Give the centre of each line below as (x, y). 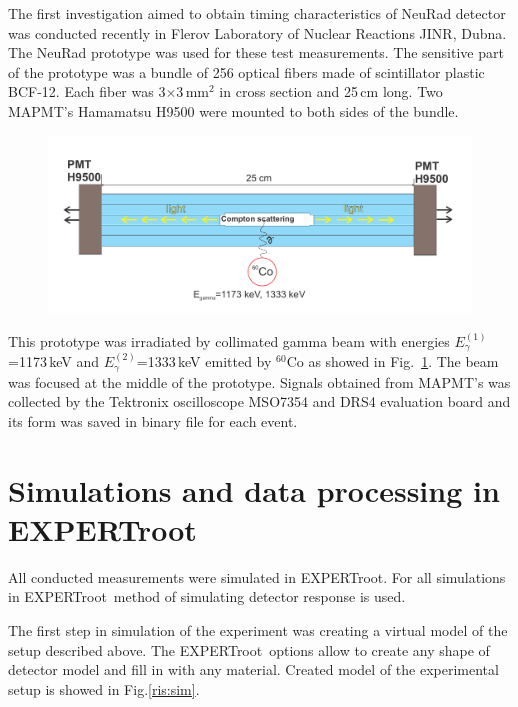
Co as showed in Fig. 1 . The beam (392, 361)
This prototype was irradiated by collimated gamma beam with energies (229, 340)
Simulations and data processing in (254, 489)
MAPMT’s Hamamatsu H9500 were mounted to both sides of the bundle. (233, 110)
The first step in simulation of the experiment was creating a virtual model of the (258, 629)
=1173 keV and (54, 361)
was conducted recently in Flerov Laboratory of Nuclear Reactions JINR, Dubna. (257, 32)
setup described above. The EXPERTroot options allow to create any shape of (249, 649)
